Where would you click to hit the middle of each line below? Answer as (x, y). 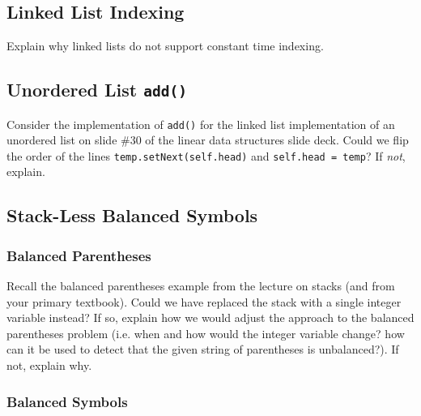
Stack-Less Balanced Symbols (132, 215)
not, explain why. (49, 365)
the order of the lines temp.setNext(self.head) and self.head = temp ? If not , (206, 155)
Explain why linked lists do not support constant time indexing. (165, 46)
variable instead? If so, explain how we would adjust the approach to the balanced (210, 317)
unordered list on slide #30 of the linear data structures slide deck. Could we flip (208, 140)
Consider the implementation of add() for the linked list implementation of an (201, 124)
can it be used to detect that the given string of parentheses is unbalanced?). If (203, 349)
